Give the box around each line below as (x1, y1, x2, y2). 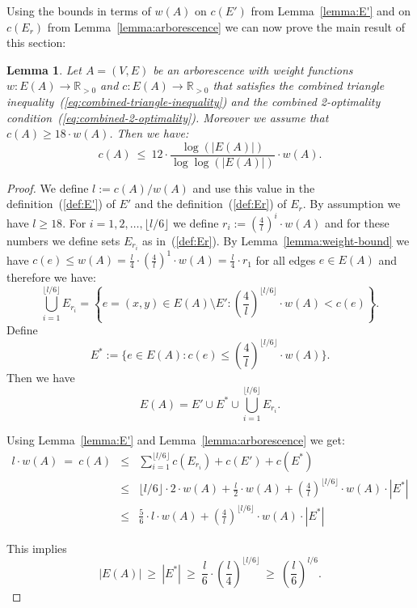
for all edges (255, 251, 316, 268)
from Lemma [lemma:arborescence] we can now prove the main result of (47, 18, 406, 35)
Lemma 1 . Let (6, 61, 82, 78)
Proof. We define (6, 179, 89, 196)
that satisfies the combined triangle (213, 77, 385, 94)
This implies (6, 539, 67, 556)
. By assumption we (302, 195, 401, 212)
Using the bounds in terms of (6, 2, 151, 19)
